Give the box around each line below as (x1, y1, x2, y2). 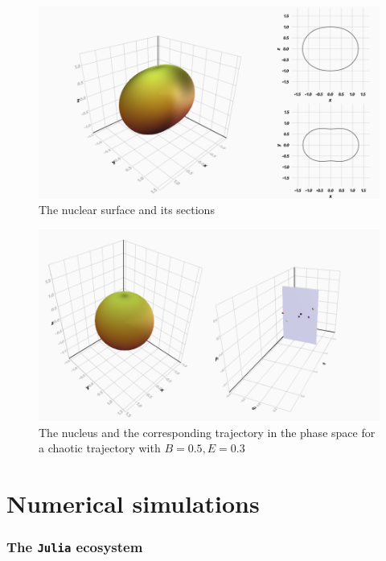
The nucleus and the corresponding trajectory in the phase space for (39, 423, 376, 440)
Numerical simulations (6, 487, 260, 520)
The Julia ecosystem (6, 537, 143, 557)
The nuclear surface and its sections (39, 201, 215, 218)
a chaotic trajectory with (39, 439, 161, 456)
